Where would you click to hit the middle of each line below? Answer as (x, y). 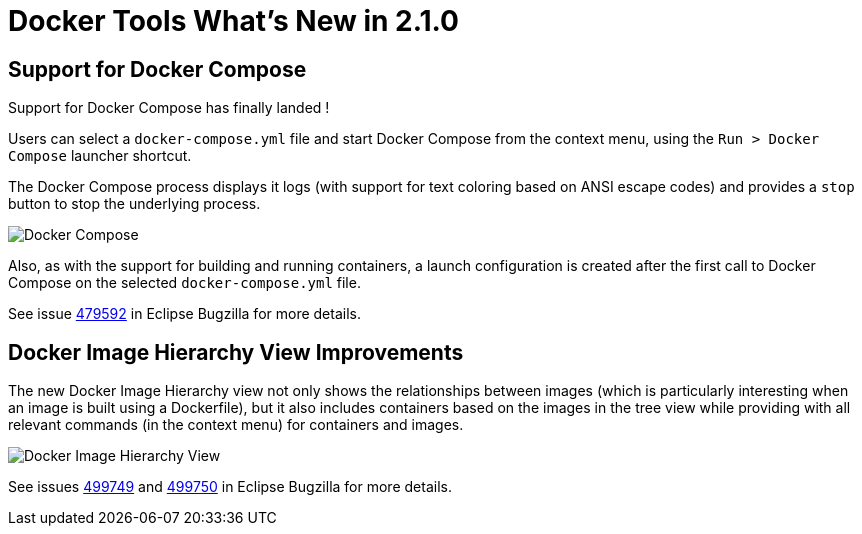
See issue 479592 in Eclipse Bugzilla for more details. (184, 314)
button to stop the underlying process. (134, 204)
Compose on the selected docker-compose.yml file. (184, 283)
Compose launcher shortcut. (100, 156)
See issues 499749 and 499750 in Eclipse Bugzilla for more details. (230, 487)
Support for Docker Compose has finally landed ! (169, 108)
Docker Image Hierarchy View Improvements (236, 352)
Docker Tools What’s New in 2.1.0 (233, 21)
